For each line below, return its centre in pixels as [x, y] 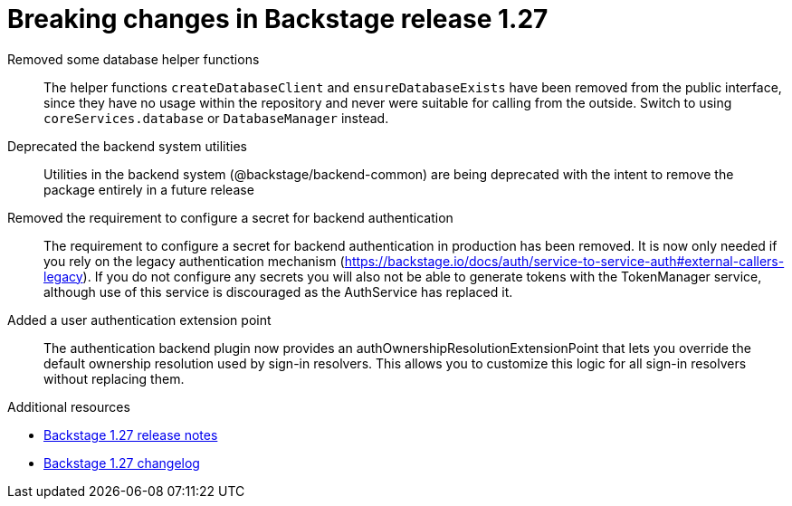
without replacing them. [114, 378]
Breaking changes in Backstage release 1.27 [278, 19]
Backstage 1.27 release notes [131, 434]
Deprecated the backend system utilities [127, 146]
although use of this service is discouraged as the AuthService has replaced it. [278, 291]
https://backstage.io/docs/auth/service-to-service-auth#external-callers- [564, 261]
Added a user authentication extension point [139, 320]
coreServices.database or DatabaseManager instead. [216, 118]
